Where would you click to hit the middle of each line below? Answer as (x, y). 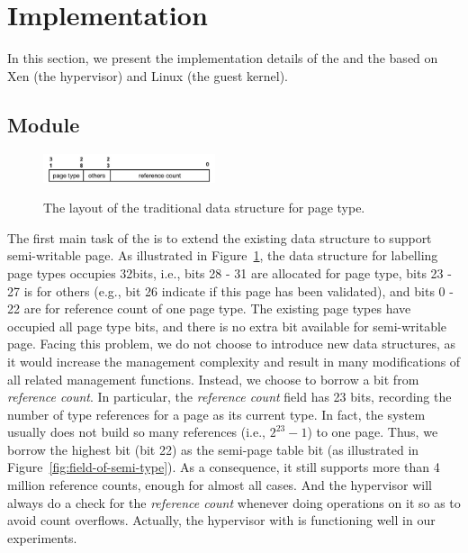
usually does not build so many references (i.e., (136, 432)
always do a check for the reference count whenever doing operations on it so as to (234, 502)
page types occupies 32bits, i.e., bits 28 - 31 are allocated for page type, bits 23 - (229, 272)
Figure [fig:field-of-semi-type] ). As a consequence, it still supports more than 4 (224, 467)
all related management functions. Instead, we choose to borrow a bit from (213, 379)
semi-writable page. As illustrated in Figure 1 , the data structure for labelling (223, 255)
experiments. (42, 537)
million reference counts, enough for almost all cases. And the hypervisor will (220, 485)
